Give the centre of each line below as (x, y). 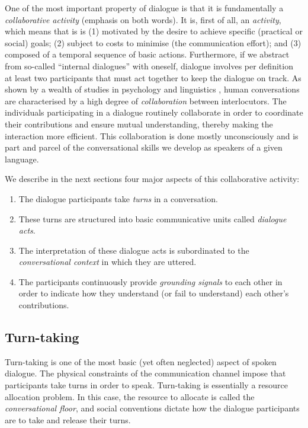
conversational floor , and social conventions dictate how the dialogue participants (152, 408)
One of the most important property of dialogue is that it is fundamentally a (144, 8)
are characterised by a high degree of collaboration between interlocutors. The (146, 100)
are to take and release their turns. (68, 419)
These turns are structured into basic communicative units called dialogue (153, 218)
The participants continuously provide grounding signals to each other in (150, 281)
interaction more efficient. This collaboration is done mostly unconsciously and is (152, 135)
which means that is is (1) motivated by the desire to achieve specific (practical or (154, 31)
